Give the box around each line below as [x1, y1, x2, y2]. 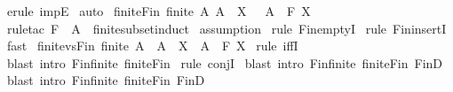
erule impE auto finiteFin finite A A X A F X [6, 2, 311, 19]
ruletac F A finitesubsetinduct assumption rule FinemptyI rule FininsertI [6, 19, 447, 37]
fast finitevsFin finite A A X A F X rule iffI [6, 36, 298, 55]
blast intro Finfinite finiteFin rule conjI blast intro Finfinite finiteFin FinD [6, 53, 443, 72]
